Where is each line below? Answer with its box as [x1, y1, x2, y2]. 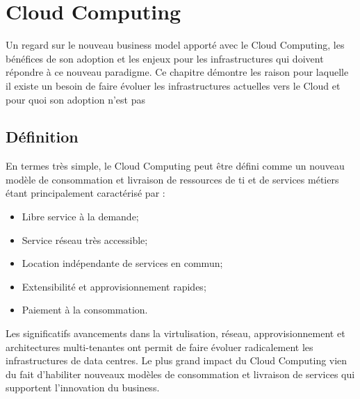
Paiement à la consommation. [22, 302, 148, 317]
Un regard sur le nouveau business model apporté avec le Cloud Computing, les [6, 38, 345, 52]
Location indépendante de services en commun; [22, 256, 223, 270]
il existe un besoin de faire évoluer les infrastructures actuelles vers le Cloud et [6, 78, 341, 92]
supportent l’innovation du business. [6, 380, 160, 395]
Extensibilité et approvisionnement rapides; [22, 279, 206, 293]
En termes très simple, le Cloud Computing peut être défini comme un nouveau [6, 158, 345, 173]
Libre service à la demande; [22, 209, 139, 224]
